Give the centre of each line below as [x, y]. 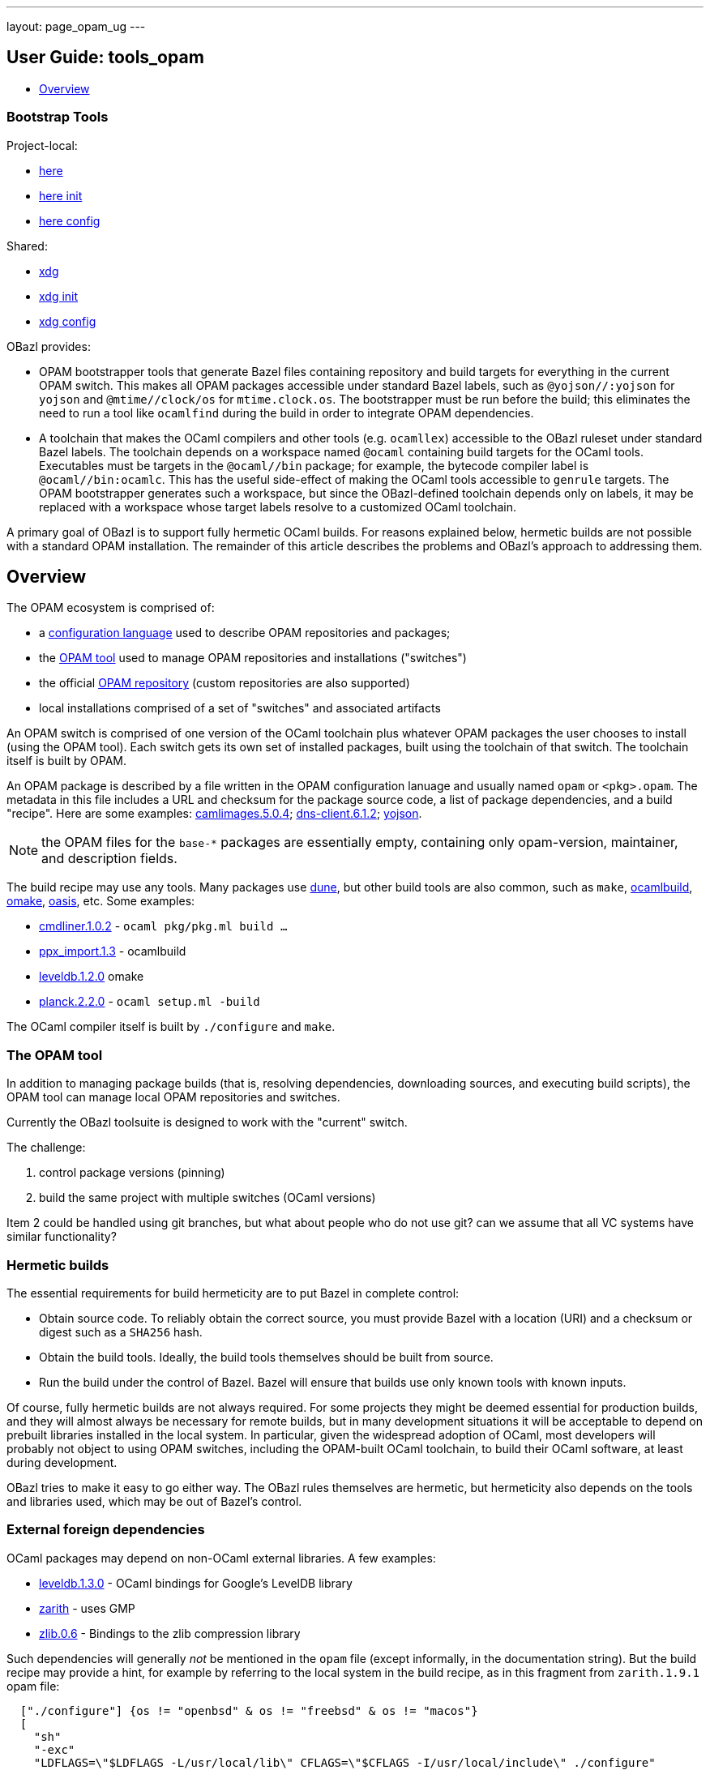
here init [61, 195]
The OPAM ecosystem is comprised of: [111, 608]
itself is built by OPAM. [67, 761]
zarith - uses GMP [87, 1608]
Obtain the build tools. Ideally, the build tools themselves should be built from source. [266, 1357]
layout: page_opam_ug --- [76, 26]
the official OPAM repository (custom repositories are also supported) [225, 683]
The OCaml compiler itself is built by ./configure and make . [171, 1027]
